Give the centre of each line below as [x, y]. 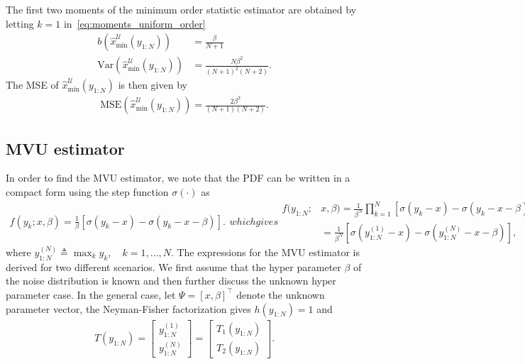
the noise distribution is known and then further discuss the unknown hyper [171, 281]
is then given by [153, 85]
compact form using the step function [87, 191]
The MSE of [32, 85]
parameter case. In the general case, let [91, 294]
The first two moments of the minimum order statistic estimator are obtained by [181, 9]
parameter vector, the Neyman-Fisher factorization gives [128, 308]
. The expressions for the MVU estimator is [265, 252]
